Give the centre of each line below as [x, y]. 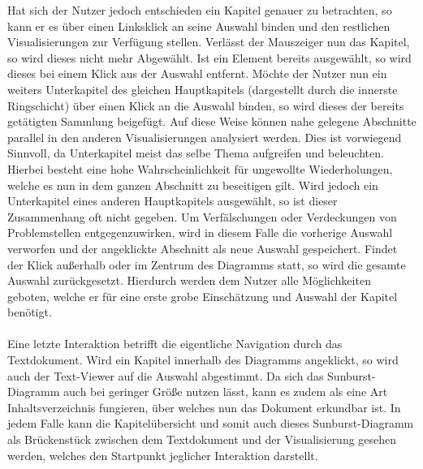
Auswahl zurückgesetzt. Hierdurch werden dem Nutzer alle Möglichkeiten [189, 280]
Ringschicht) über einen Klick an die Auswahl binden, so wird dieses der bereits [206, 105]
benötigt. [30, 312]
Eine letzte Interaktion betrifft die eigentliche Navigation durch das [175, 344]
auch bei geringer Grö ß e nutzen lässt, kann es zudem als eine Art [226, 392]
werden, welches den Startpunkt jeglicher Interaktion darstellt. [163, 455]
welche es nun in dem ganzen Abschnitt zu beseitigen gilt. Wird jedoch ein [193, 185]
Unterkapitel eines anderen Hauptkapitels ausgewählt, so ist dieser [173, 201]
